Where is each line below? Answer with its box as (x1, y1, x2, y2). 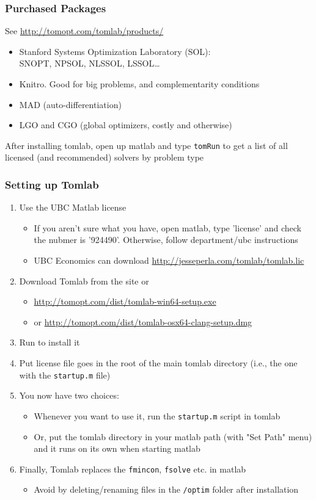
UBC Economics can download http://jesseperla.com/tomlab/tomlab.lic (34, 254, 304, 267)
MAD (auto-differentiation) (19, 98, 122, 111)
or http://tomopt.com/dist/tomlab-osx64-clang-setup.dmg (34, 315, 252, 328)
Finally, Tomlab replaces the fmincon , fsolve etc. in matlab (19, 462, 246, 475)
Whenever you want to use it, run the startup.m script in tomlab (34, 409, 281, 422)
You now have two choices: (19, 389, 119, 402)
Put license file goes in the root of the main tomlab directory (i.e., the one (19, 357, 298, 369)
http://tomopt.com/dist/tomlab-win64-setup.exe (34, 295, 216, 308)
